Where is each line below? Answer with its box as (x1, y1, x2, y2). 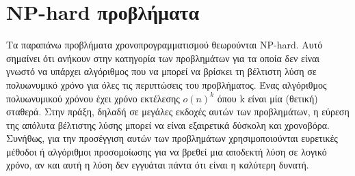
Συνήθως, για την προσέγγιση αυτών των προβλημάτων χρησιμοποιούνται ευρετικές (6, 131, 338, 145)
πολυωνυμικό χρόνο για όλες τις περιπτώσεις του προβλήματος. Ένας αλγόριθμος (6, 77, 327, 91)
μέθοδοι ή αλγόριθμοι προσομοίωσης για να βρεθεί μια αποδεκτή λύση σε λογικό (6, 144, 327, 158)
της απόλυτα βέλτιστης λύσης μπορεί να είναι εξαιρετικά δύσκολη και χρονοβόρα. (6, 117, 330, 132)
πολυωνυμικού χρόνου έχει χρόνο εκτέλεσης (6, 91, 180, 105)
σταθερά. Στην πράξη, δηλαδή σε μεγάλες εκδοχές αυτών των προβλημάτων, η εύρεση (6, 104, 350, 119)
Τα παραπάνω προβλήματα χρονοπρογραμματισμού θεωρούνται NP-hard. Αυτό (6, 38, 323, 52)
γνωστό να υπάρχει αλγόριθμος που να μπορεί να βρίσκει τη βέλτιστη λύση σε (6, 64, 317, 78)
